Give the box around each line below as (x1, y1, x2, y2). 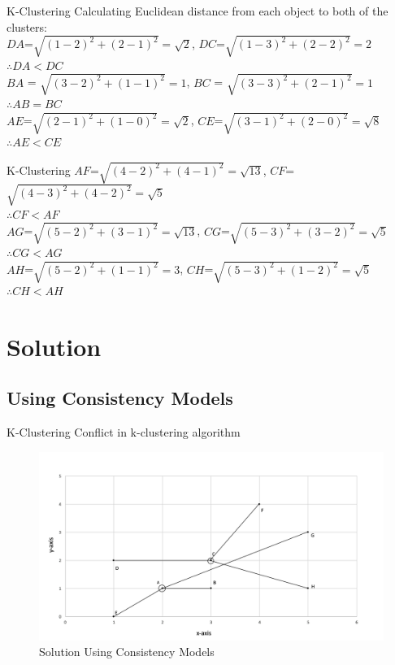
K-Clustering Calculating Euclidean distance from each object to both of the (7, 2, 388, 19)
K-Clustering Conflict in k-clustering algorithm (7, 424, 241, 441)
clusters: (7, 18, 47, 35)
